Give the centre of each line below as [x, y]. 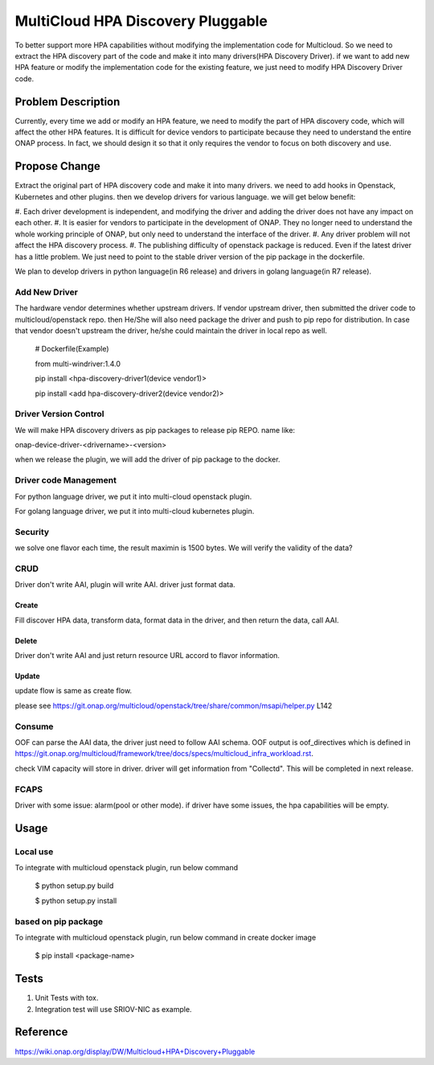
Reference [41, 1032]
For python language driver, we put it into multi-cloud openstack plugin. [133, 496]
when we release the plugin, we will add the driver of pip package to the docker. [147, 459]
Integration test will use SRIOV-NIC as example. [113, 1009]
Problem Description [68, 102]
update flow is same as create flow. [74, 691]
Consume [34, 726]
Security [32, 532]
